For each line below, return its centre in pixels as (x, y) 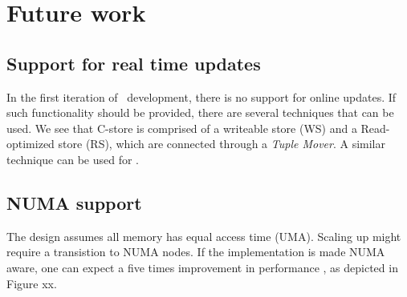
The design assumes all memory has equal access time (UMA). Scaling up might (204, 236)
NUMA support (74, 202)
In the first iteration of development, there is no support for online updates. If (201, 96)
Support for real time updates (134, 63)
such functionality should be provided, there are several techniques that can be (200, 112)
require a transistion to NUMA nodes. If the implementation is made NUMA (196, 252)
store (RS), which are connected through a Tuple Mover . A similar (222, 144)
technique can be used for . (73, 159)
